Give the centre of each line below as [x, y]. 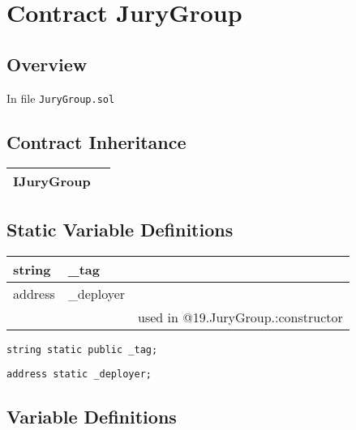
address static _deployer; [79, 375]
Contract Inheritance [97, 141]
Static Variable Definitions [120, 229]
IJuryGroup [52, 181]
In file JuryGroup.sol [61, 98]
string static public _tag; [82, 349]
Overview [47, 64]
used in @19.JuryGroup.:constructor [240, 317]
